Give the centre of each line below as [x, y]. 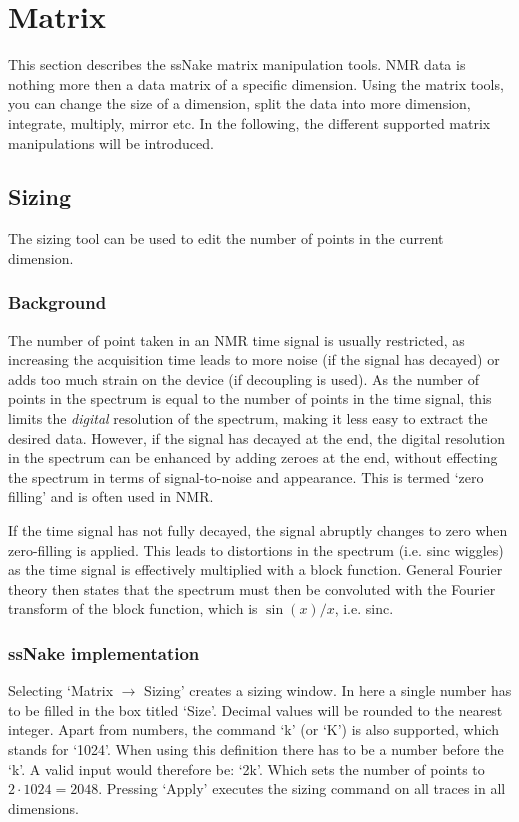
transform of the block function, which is [133, 608]
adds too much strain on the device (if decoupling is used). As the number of [244, 378]
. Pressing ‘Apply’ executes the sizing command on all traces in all [302, 788]
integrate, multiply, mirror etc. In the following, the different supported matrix [249, 122]
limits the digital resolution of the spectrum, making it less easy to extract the [248, 418]
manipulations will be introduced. [111, 142]
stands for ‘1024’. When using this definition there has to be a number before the [256, 749]
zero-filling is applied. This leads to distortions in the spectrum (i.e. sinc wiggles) [256, 549]
